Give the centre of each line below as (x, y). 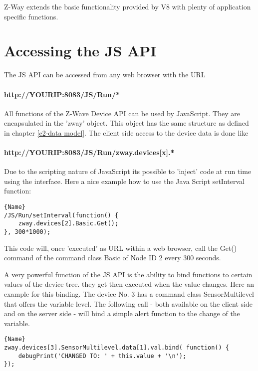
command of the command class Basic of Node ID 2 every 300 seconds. (113, 258)
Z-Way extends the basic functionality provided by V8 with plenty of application (128, 6)
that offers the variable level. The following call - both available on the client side (128, 303)
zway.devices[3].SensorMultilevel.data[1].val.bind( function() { (117, 348)
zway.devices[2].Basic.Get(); (68, 224)
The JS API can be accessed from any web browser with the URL (105, 75)
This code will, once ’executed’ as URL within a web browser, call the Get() (121, 248)
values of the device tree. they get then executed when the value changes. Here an (129, 284)
